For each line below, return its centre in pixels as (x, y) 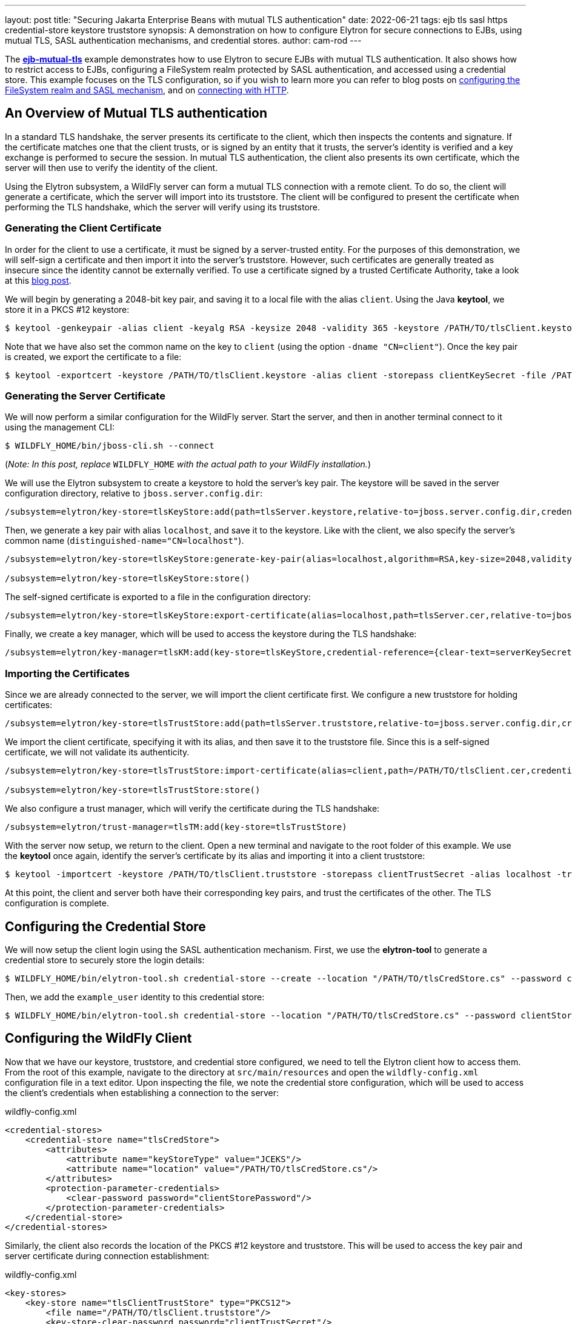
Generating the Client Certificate (83, 228)
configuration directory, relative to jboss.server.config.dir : (134, 493)
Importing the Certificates (67, 673)
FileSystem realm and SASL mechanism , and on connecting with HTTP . (147, 90)
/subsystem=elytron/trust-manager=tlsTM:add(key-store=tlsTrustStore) (176, 827)
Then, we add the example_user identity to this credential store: (135, 997)
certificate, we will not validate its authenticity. (97, 752)
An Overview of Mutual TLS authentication (136, 113)
